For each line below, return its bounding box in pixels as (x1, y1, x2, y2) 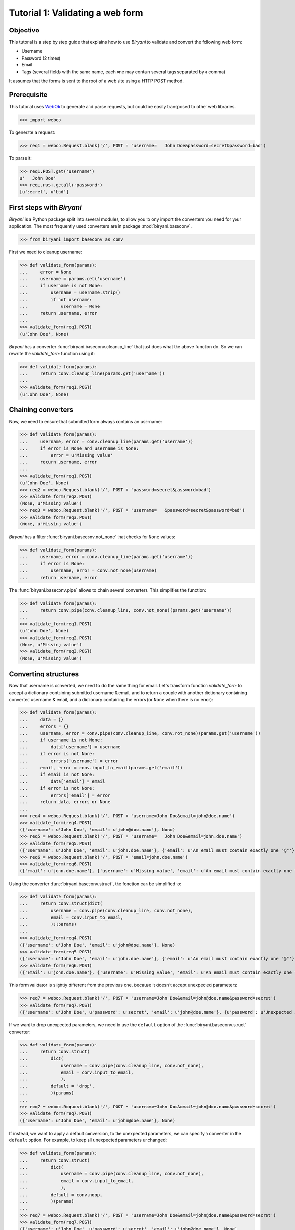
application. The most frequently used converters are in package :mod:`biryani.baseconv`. (9, 223, 192, 229)
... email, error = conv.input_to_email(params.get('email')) (19, 765, 183, 770)
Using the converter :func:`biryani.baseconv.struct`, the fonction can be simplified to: (9, 881, 182, 887)
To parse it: (9, 155, 32, 161)
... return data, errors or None (19, 799, 111, 805)
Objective (9, 26, 40, 34)
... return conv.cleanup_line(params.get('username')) (19, 370, 165, 376)
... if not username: (19, 297, 92, 302)
